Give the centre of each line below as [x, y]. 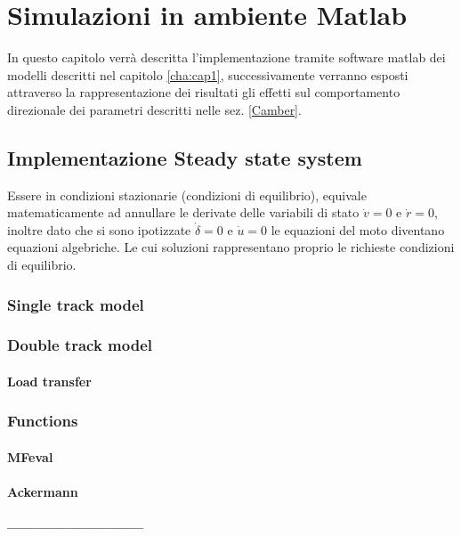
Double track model [80, 345]
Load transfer [49, 381]
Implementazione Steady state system [185, 157]
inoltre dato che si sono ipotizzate [99, 229]
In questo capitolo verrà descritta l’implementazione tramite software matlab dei [226, 57]
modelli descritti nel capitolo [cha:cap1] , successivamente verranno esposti [208, 74]
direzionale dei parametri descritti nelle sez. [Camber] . [154, 109]
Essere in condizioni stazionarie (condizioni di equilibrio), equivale [187, 195]
